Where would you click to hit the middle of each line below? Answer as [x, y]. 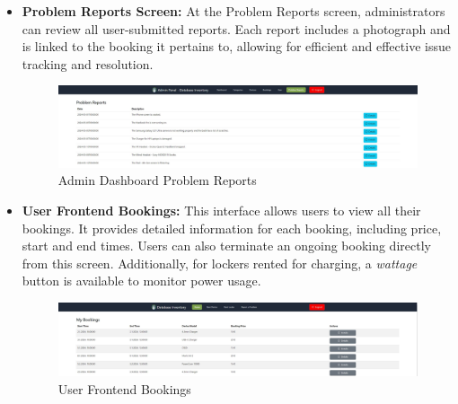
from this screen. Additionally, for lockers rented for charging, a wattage [220, 263]
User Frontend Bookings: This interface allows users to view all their [221, 210]
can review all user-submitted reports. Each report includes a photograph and [236, 28]
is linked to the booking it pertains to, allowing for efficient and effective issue [236, 46]
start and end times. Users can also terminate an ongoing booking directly [226, 246]
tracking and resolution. [88, 63]
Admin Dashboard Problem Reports [157, 180]
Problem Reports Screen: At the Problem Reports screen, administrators [233, 11]
